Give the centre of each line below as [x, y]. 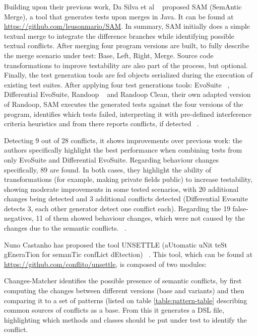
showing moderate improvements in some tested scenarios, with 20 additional [121, 189]
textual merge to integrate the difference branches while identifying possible [119, 36]
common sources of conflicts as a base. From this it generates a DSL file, [114, 310]
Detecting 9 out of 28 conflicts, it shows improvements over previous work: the [123, 140]
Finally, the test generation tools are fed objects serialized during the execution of [128, 75]
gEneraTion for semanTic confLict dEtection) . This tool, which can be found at [128, 254]
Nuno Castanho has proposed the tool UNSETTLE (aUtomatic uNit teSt [116, 244]
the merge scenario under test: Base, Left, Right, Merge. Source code [109, 55]
